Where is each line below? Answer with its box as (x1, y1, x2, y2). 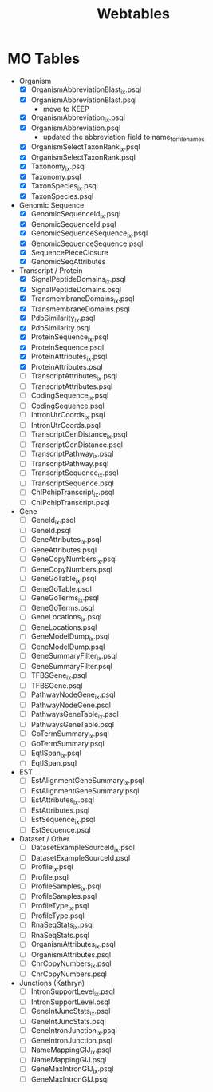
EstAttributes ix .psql (30, 795, 95, 807)
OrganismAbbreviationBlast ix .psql (30, 85, 142, 96)
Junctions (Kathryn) (18, 978, 85, 987)
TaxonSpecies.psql (30, 191, 94, 200)
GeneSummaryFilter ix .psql (30, 651, 117, 663)
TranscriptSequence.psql (30, 478, 115, 488)
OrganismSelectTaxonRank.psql (30, 152, 136, 162)
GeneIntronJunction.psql (30, 1035, 113, 1046)
